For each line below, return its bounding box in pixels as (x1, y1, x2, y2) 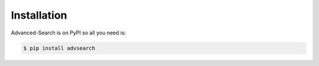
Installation (11, 9, 67, 22)
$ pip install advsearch (23, 44, 96, 51)
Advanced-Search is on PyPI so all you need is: (11, 29, 126, 36)
